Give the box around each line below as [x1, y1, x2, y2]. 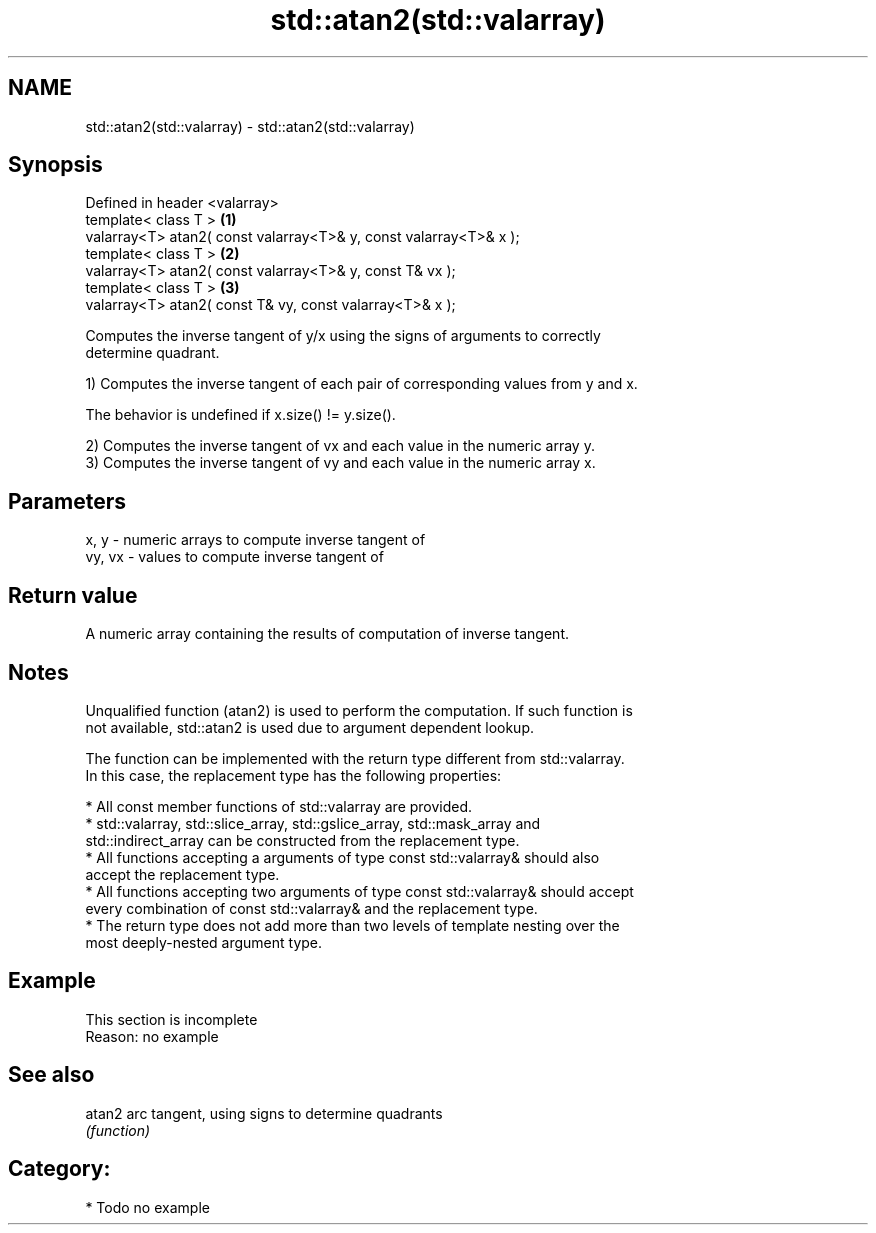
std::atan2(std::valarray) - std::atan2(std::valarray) [85, 117, 415, 135]
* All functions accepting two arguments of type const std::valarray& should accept [85, 882, 634, 900]
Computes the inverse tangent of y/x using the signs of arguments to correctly [85, 327, 601, 345]
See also [8, 1062, 95, 1088]
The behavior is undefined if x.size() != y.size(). [85, 406, 396, 424]
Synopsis [8, 152, 103, 178]
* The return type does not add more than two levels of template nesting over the [85, 916, 620, 934]
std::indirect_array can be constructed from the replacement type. [85, 831, 520, 849]
